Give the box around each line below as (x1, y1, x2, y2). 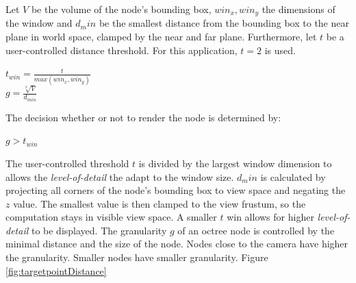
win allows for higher (227, 210, 314, 224)
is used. (264, 42, 296, 57)
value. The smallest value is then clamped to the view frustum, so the (13, 196, 306, 210)
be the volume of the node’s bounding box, (31, 2, 212, 16)
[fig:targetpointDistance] (5, 263, 107, 278)
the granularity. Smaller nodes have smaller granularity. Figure (5, 250, 268, 264)
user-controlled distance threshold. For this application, (5, 42, 238, 57)
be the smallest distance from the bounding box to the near (99, 16, 349, 30)
